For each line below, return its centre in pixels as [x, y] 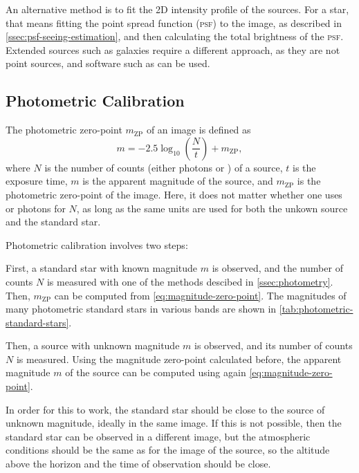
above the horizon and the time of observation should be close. [138, 464]
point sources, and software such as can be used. [108, 63]
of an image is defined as [199, 130]
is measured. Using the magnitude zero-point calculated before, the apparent [179, 359]
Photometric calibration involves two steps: [97, 244]
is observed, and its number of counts [273, 345]
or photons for [36, 208]
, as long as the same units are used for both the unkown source [212, 208]
